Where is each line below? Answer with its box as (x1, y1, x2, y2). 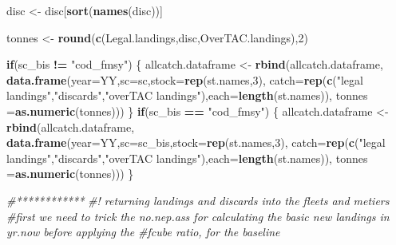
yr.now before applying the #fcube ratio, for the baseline (6, 223, 280, 240)
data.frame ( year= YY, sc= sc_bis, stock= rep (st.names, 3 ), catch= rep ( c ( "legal (6, 134, 386, 151)
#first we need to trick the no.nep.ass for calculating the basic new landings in (6, 207, 390, 224)
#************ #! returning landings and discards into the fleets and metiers (6, 192, 390, 208)
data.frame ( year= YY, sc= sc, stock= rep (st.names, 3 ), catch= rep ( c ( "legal (6, 71, 363, 88)
